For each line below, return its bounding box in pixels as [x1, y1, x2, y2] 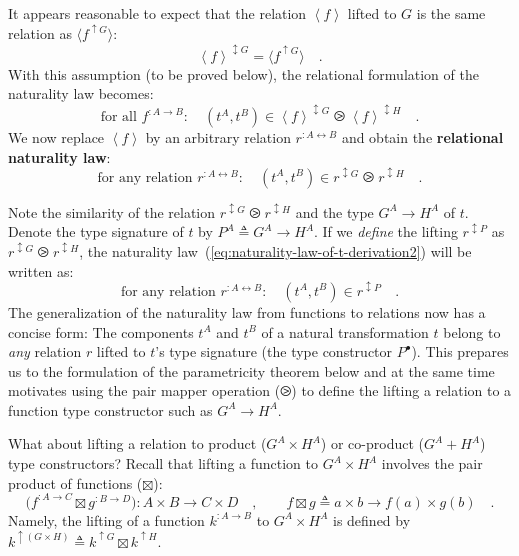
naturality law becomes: [8, 83, 154, 104]
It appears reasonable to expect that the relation [8, 3, 307, 23]
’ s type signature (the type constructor [155, 341, 393, 362]
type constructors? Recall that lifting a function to [8, 453, 319, 474]
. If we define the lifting [314, 221, 458, 242]
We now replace [8, 127, 105, 148]
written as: [8, 260, 74, 281]
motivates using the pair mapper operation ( [8, 380, 281, 401]
